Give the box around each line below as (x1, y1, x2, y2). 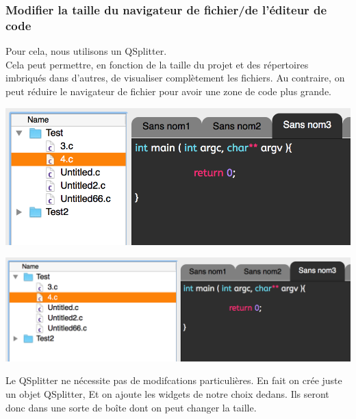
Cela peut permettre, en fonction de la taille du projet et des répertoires (5, 57, 309, 71)
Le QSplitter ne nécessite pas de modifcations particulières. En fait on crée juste (5, 373, 342, 388)
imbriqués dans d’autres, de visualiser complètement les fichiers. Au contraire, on (5, 71, 345, 85)
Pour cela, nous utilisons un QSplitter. (5, 44, 167, 58)
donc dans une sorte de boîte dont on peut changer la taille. (5, 400, 257, 414)
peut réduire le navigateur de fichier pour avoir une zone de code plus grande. (5, 84, 331, 98)
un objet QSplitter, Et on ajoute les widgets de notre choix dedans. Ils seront (5, 386, 329, 401)
